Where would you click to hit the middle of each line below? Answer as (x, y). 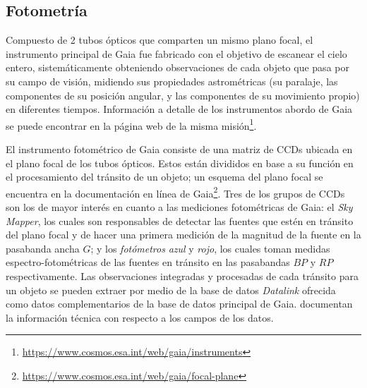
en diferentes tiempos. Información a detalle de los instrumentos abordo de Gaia (179, 109)
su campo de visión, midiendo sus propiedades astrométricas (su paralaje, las (172, 81)
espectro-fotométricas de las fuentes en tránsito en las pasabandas (148, 262)
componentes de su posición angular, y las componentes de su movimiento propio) (183, 95)
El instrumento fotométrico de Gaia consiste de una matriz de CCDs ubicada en (179, 149)
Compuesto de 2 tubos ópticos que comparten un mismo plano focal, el (160, 40)
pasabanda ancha (43, 248)
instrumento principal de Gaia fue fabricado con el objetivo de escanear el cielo (176, 53)
